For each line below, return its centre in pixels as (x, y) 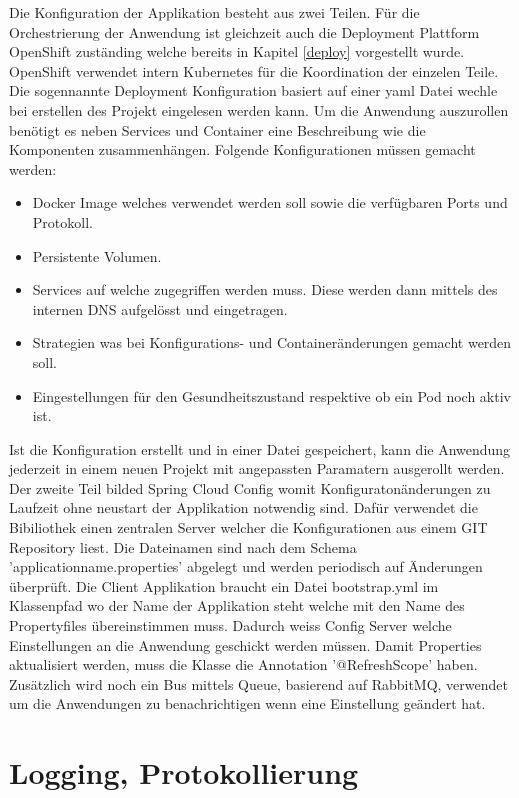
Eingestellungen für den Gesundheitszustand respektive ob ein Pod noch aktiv (271, 395)
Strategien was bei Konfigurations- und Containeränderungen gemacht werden (272, 342)
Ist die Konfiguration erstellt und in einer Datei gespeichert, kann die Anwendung (260, 448)
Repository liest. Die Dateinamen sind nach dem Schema (183, 546)
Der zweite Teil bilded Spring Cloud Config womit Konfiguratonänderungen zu (250, 487)
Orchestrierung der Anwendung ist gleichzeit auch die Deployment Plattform (244, 31)
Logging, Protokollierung (184, 772)
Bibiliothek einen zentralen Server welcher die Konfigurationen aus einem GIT (248, 527)
